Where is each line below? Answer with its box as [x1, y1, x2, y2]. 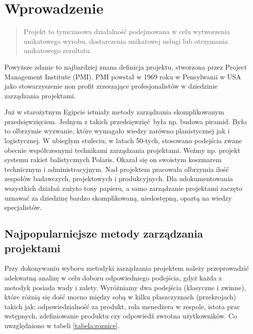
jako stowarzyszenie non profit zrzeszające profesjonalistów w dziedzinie [4, 81, 218, 91]
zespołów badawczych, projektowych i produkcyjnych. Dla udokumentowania [4, 173, 233, 184]
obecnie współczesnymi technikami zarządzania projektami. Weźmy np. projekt [4, 145, 240, 155]
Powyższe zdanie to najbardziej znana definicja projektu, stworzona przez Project [4, 61, 247, 72]
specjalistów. [4, 202, 42, 212]
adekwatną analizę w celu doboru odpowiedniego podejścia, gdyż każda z [4, 273, 222, 282]
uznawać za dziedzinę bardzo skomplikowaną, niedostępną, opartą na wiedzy [4, 192, 232, 203]
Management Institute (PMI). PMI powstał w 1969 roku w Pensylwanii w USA [4, 71, 241, 81]
